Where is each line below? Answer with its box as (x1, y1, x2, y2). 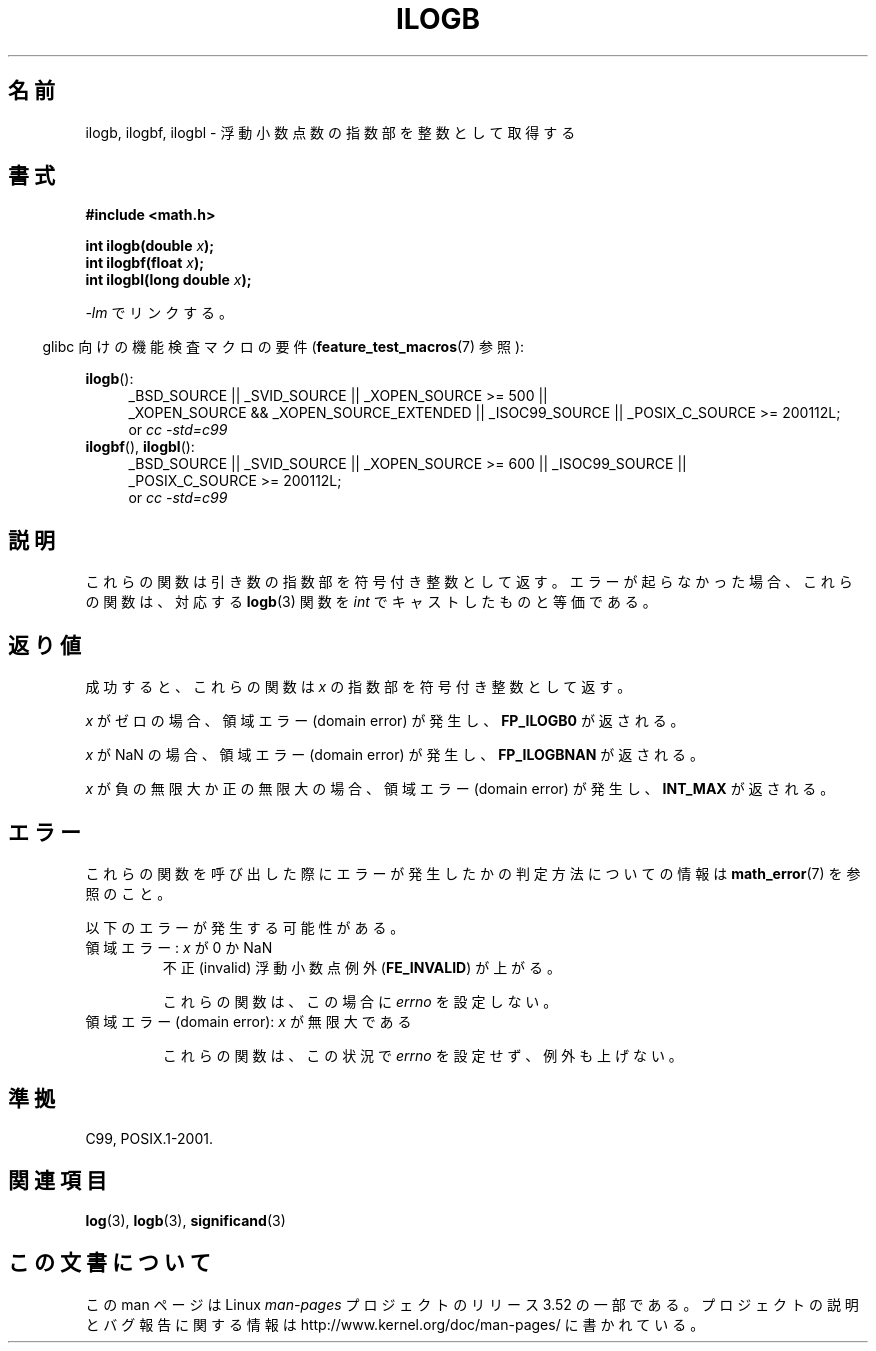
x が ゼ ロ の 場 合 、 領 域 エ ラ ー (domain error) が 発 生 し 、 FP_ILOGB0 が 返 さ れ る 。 (85, 712, 685, 730)
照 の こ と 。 (85, 884, 172, 902)
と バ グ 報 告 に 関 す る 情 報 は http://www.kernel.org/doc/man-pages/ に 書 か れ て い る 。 (85, 1315, 705, 1333)
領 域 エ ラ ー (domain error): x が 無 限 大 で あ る (85, 1012, 412, 1030)
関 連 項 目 (8, 1168, 107, 1194)
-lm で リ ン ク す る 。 (85, 304, 234, 322)
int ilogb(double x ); (85, 237, 215, 255)
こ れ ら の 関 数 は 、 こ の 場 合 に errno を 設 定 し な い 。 (162, 992, 558, 1010)
